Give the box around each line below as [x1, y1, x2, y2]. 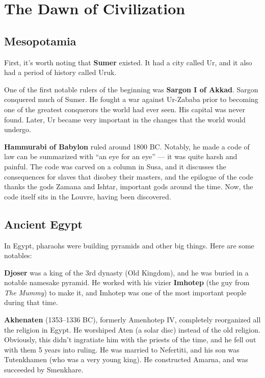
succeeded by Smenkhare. [4, 364, 84, 375]
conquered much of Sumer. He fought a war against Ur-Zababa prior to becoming [4, 94, 258, 105]
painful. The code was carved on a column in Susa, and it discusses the [4, 161, 226, 171]
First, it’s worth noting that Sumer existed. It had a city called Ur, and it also [4, 57, 252, 67]
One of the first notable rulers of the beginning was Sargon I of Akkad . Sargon [4, 84, 258, 94]
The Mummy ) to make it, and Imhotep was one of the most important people [4, 287, 247, 297]
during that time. [4, 297, 58, 308]
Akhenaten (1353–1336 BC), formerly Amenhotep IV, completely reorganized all [4, 314, 261, 325]
